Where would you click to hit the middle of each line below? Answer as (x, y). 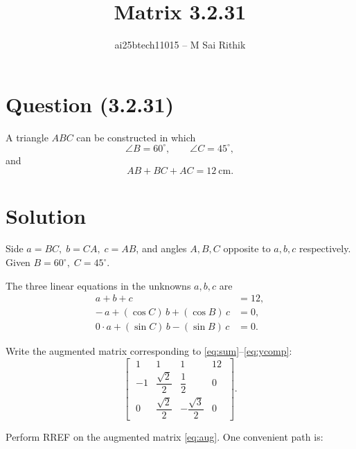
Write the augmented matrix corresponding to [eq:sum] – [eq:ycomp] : (149, 351)
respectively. (325, 248)
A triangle (27, 137)
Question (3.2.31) (90, 104)
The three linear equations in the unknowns (98, 285)
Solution (46, 215)
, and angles (161, 248)
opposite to (247, 248)
